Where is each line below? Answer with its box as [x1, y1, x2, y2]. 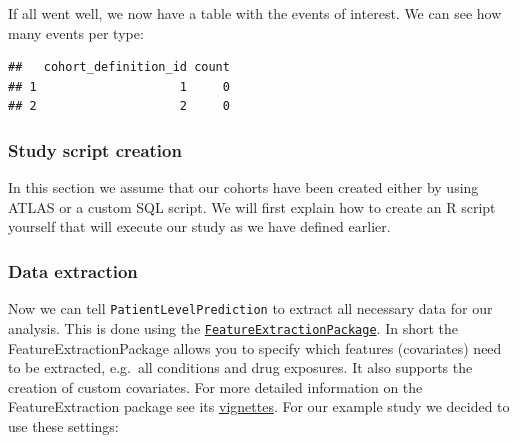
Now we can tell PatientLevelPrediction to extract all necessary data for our [8, 298, 493, 319]
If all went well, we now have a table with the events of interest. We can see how [8, 3, 502, 23]
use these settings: [8, 415, 119, 436]
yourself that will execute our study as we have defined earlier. [8, 216, 391, 237]
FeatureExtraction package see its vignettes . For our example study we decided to [8, 396, 510, 417]
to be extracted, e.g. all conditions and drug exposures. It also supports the [8, 357, 473, 378]
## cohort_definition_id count [8, 60, 230, 75]
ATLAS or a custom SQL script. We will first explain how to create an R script [8, 196, 496, 217]
